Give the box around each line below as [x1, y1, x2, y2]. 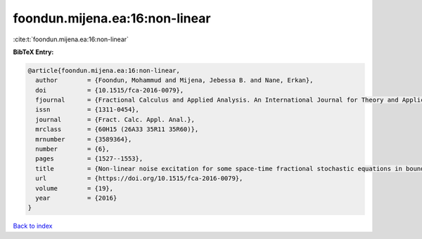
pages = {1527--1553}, [35, 155, 143, 163]
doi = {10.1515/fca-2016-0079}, [35, 86, 184, 94]
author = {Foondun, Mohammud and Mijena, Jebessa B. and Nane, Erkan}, [35, 76, 314, 84]
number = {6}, [35, 145, 110, 153]
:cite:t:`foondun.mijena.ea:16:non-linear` [13, 35, 129, 43]
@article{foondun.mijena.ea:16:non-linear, [27, 67, 181, 74]
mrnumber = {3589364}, [35, 135, 132, 143]
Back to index [13, 221, 53, 231]
